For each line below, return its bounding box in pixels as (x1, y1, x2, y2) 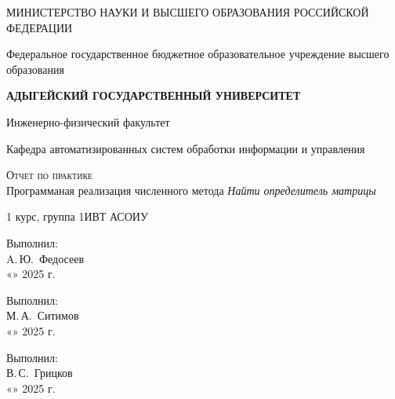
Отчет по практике (6, 167, 93, 183)
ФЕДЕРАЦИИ (6, 19, 73, 35)
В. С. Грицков (6, 364, 73, 381)
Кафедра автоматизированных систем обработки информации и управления (6, 140, 365, 156)
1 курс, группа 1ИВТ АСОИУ (6, 208, 148, 225)
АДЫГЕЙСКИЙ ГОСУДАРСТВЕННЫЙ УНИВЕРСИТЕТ (6, 87, 301, 104)
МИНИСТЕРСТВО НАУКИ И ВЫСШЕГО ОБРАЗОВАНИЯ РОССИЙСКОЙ (6, 4, 369, 20)
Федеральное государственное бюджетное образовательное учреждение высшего (6, 46, 390, 62)
